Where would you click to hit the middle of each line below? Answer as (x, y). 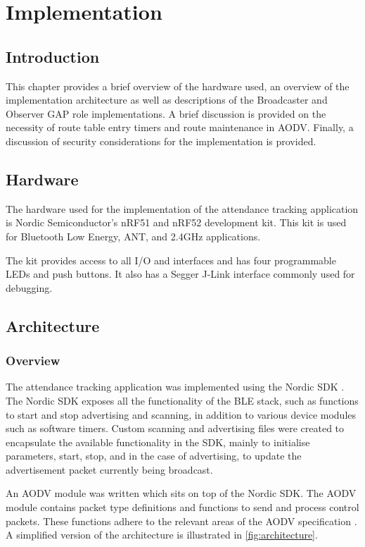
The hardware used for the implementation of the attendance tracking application (182, 208)
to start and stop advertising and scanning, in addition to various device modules (181, 414)
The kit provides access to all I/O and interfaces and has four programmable (171, 260)
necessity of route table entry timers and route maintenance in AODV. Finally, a (180, 127)
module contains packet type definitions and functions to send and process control (182, 507)
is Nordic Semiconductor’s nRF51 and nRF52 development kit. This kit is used (176, 222)
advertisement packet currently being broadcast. (109, 469)
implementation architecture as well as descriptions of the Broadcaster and (167, 100)
